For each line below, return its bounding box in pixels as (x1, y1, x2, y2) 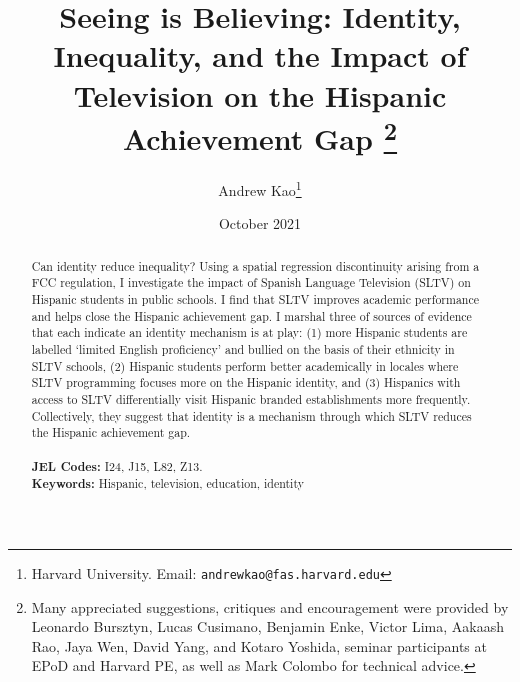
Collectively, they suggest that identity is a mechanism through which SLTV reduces (31, 407, 472, 424)
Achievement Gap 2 (122, 113, 398, 159)
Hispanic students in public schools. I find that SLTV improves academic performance (31, 290, 480, 307)
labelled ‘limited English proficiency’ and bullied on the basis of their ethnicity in (31, 340, 455, 357)
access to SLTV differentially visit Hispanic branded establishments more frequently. (31, 390, 471, 407)
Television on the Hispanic (73, 74, 447, 115)
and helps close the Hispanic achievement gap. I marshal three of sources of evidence (31, 307, 472, 324)
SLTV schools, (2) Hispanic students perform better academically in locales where (31, 357, 459, 374)
